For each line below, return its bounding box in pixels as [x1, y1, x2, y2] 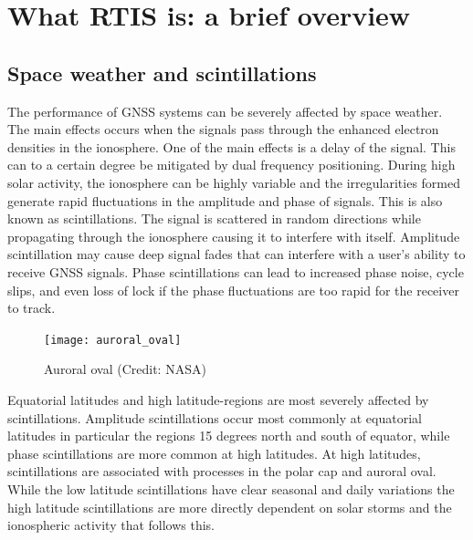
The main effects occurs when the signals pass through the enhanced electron [7, 119, 439, 139]
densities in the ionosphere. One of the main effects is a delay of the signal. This [7, 137, 456, 156]
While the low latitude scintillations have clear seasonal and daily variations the [7, 479, 455, 498]
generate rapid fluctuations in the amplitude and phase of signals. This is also [7, 191, 443, 210]
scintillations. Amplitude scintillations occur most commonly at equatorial [7, 408, 422, 427]
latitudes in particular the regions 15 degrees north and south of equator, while [7, 426, 450, 445]
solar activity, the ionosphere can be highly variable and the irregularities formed [7, 172, 460, 192]
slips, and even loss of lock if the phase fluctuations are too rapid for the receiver [7, 280, 459, 299]
